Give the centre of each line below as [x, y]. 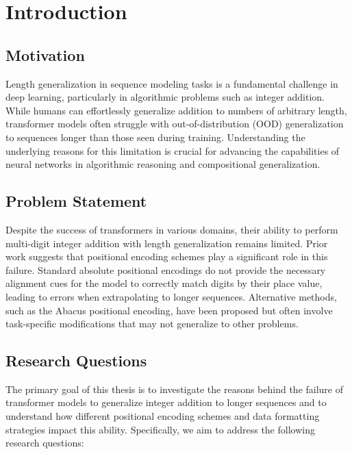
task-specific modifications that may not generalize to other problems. [152, 324]
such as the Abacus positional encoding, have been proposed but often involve [169, 310]
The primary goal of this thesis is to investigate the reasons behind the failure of [175, 389]
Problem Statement [76, 201]
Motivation [45, 54]
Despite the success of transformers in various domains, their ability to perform [172, 229]
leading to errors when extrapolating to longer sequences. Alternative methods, [171, 296]
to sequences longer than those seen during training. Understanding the [155, 137]
